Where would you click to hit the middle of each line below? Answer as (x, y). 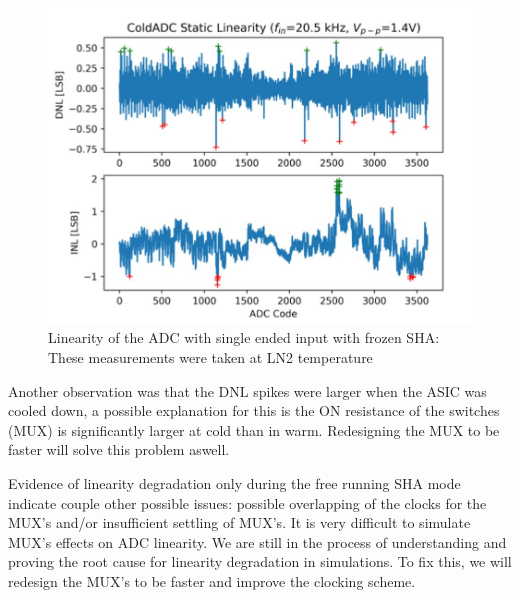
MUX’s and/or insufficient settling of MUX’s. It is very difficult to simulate (239, 522)
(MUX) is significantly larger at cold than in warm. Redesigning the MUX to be (254, 429)
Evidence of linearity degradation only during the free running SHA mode (234, 482)
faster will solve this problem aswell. (119, 449)
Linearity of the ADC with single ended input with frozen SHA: (244, 337)
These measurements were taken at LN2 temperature (210, 356)
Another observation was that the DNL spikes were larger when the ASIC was (247, 390)
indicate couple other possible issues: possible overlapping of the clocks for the (247, 502)
